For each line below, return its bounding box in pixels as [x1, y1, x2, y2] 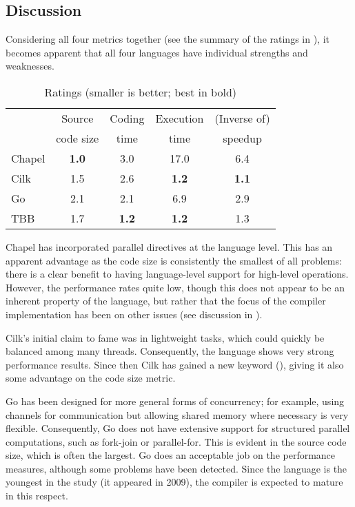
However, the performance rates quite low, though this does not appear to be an [6, 280, 345, 294]
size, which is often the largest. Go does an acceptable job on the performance [6, 448, 336, 462]
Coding [110, 110, 145, 126]
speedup [223, 130, 262, 146]
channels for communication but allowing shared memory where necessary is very [6, 407, 349, 422]
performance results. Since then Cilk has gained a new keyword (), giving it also [6, 357, 344, 371]
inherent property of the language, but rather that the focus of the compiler [6, 293, 326, 308]
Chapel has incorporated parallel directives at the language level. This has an [6, 239, 333, 253]
